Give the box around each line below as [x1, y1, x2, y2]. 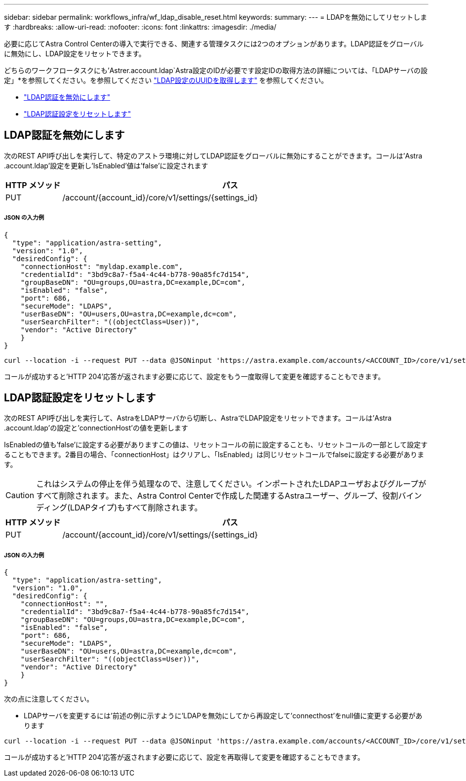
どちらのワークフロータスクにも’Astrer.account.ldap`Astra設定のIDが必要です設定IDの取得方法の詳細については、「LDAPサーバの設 [4, 66, 428, 75]
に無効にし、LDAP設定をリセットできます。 [4, 49, 146, 58]
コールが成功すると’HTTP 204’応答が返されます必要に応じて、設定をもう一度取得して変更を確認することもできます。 [4, 372, 385, 381]
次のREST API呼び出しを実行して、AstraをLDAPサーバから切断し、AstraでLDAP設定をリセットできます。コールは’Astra [4, 414, 392, 423]
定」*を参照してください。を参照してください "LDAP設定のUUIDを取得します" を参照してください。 [4, 76, 328, 84]
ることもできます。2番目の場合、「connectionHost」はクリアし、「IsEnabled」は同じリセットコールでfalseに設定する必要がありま [4, 450, 425, 459]
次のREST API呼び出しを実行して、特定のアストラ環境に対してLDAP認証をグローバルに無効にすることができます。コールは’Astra [4, 151, 423, 160]
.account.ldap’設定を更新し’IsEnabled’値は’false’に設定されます [4, 161, 208, 170]
